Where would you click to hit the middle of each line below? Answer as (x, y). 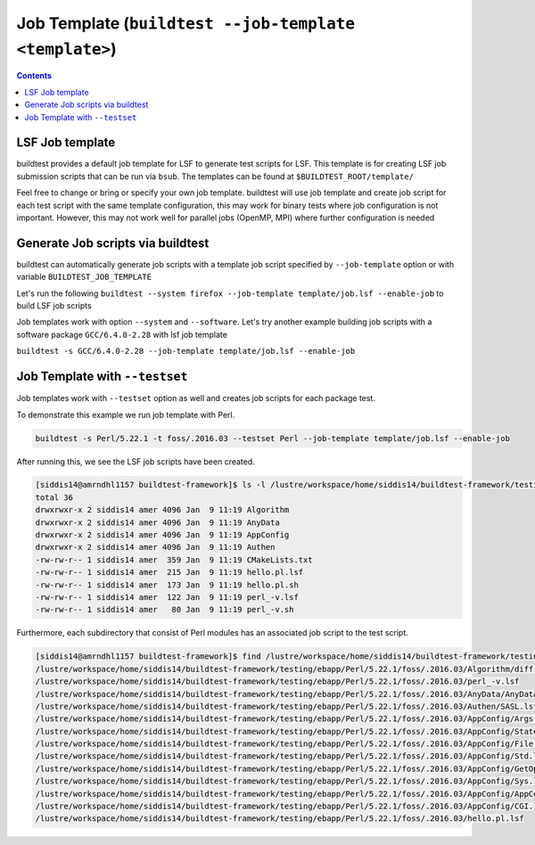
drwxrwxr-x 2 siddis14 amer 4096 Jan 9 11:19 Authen (155, 547)
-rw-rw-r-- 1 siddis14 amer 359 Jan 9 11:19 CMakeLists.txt (174, 560)
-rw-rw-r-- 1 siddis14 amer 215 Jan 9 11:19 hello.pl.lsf (169, 572)
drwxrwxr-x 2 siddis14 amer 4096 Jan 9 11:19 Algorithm (162, 510)
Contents (34, 76)
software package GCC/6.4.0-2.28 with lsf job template (122, 334)
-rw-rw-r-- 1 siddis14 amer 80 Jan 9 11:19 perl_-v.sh (165, 610)
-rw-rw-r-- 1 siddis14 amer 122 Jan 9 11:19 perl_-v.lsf (167, 597)
